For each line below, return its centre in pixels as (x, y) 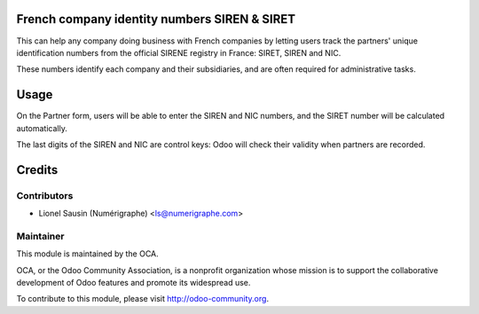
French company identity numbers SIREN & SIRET (156, 19)
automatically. (42, 128)
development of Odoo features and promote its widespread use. (133, 283)
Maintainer (40, 236)
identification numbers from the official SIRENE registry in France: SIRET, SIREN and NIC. (179, 52)
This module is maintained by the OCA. (87, 254)
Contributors (45, 195)
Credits (37, 170)
